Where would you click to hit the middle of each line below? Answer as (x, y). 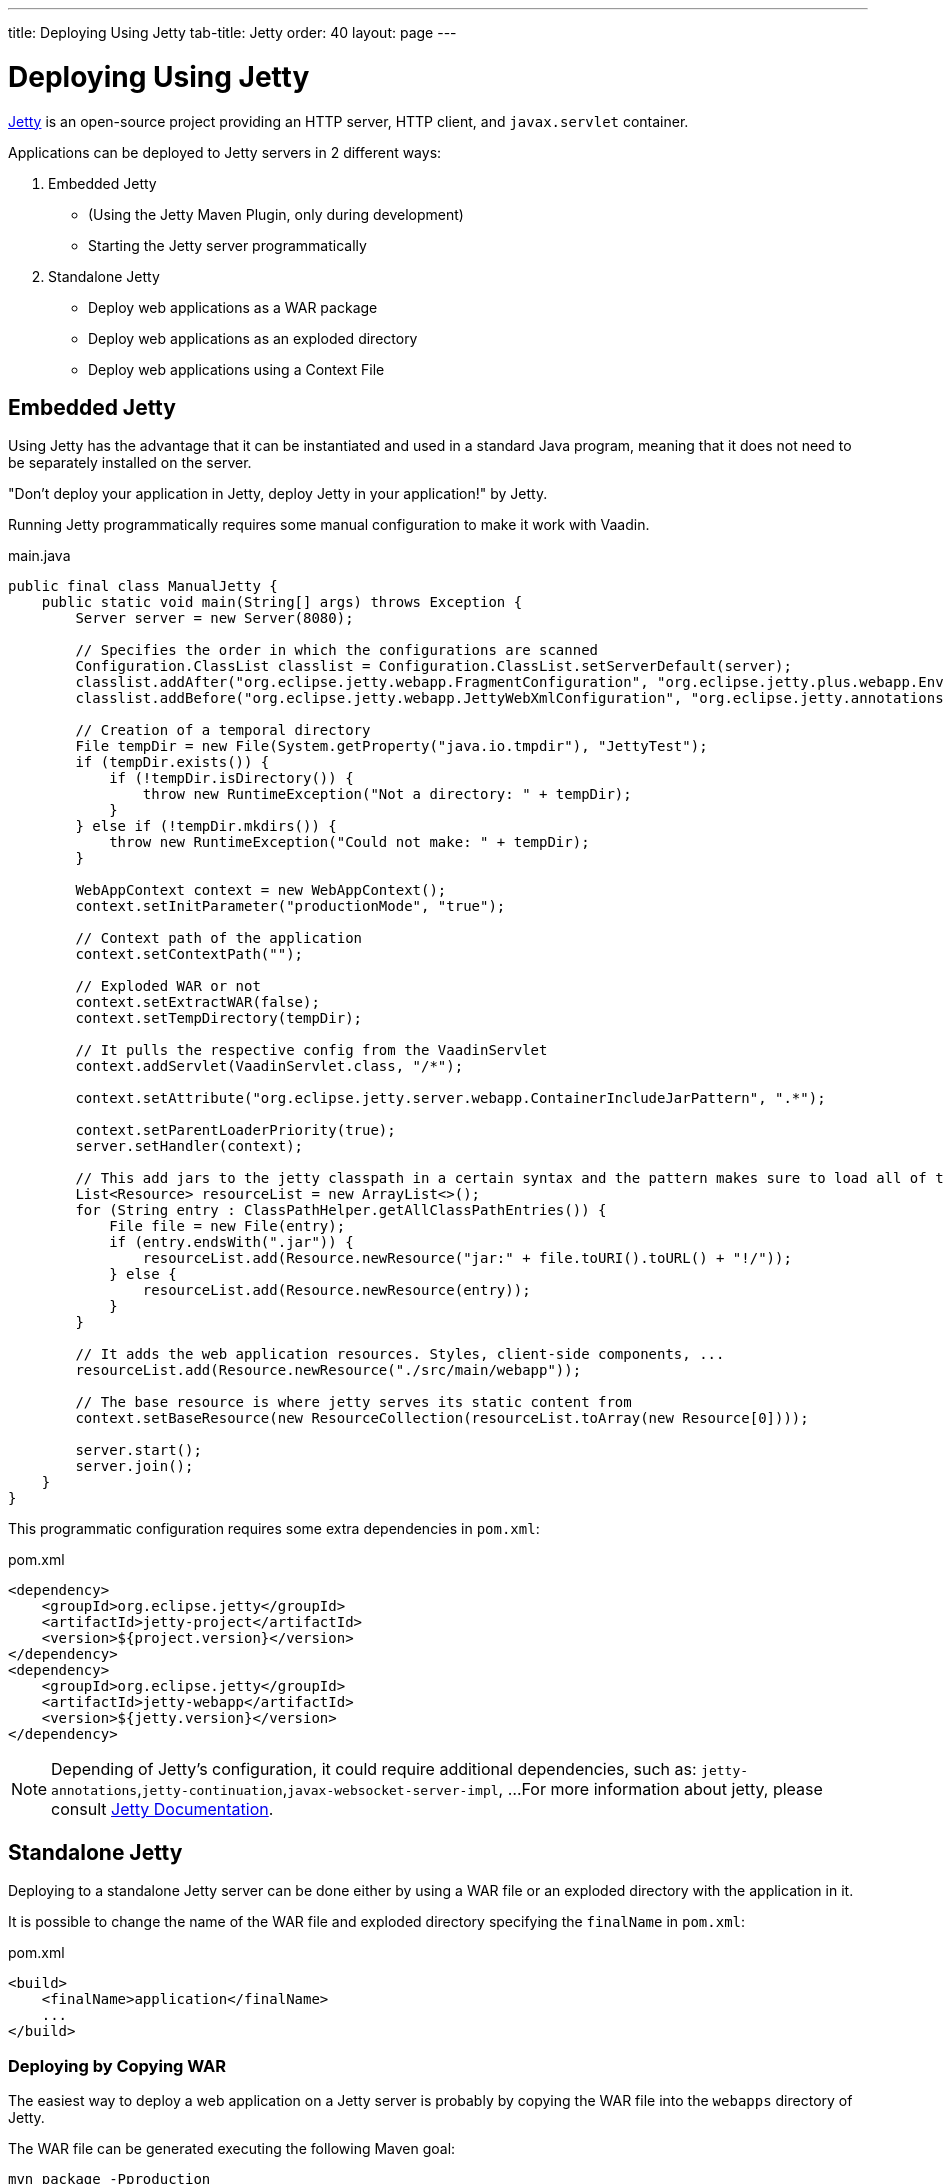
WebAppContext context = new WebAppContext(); (261, 890)
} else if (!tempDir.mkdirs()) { (206, 826)
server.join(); (134, 1466)
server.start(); (138, 1450)
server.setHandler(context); (189, 1146)
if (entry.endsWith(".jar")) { (231, 1242)
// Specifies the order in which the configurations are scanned (337, 650)
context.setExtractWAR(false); (197, 1002)
